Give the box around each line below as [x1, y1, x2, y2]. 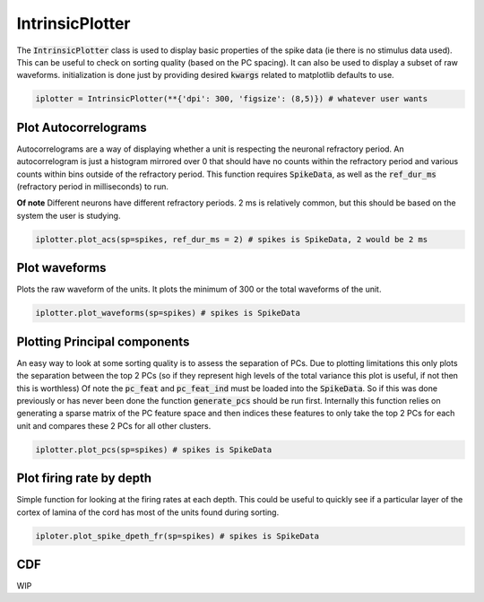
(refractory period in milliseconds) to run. [16, 180, 169, 192]
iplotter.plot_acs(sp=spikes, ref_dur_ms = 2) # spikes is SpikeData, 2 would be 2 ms [35, 234, 428, 244]
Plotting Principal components [16, 334, 190, 349]
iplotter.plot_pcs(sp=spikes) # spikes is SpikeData [35, 444, 272, 455]
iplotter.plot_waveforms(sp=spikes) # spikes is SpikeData [35, 308, 300, 318]
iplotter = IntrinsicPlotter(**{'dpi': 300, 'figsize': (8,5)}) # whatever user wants [35, 94, 428, 104]
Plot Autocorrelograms [16, 119, 147, 135]
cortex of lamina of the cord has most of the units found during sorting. [16, 507, 280, 518]
